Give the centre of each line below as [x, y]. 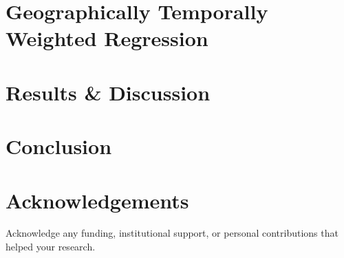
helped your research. [51, 247]
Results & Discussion [108, 92]
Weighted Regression [107, 38]
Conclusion [59, 146]
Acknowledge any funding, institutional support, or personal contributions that [172, 233]
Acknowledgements [97, 200]
